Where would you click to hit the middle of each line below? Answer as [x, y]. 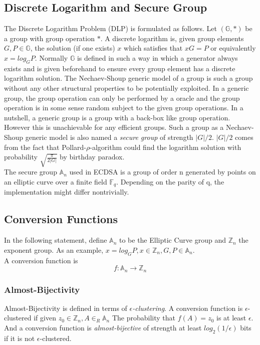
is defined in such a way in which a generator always [157, 57]
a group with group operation [49, 38]
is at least [231, 318]
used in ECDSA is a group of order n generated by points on [163, 172]
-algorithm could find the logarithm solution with [166, 147]
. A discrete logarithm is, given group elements [172, 38]
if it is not [20, 338]
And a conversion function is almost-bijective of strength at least [103, 328]
